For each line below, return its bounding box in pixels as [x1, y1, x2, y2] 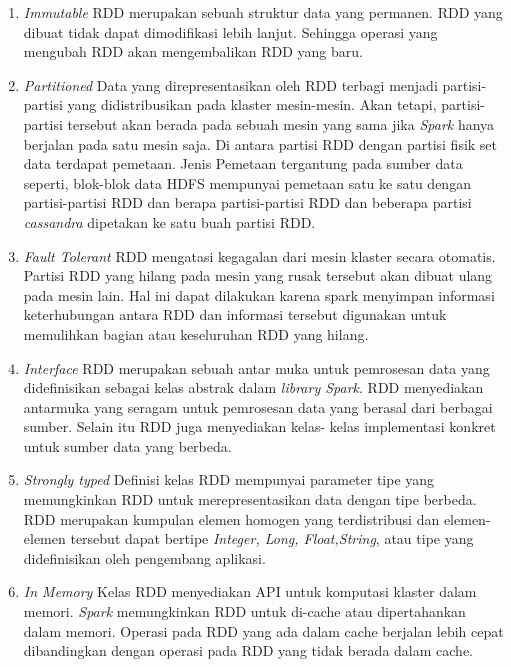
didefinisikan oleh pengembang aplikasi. [23, 547, 266, 568]
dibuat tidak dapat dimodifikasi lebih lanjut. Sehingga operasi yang [23, 21, 438, 42]
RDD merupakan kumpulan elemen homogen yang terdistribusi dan [23, 508, 440, 529]
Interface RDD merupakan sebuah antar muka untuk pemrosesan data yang [23, 357, 490, 378]
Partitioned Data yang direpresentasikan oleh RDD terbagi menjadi [23, 74, 438, 95]
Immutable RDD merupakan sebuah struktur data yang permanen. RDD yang [23, 2, 503, 22]
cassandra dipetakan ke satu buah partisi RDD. [23, 211, 316, 232]
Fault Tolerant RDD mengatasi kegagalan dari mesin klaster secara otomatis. [23, 245, 496, 266]
